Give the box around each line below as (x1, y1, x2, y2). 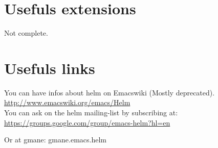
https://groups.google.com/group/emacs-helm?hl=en (4, 117, 170, 128)
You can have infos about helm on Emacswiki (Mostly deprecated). (4, 87, 215, 97)
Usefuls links (4, 57, 95, 78)
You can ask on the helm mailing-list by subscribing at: (4, 107, 178, 118)
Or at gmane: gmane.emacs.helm (4, 134, 106, 145)
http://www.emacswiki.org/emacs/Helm (4, 97, 130, 108)
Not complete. (4, 28, 48, 38)
